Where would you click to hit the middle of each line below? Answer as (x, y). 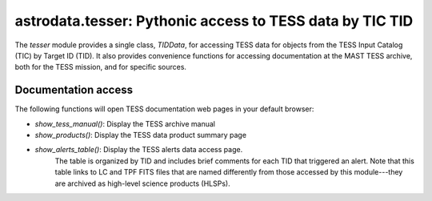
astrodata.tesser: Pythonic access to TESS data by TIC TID (214, 21)
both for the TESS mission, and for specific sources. (101, 67)
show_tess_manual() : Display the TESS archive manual (125, 123)
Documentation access (74, 90)
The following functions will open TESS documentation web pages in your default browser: (164, 109)
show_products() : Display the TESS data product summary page (141, 135)
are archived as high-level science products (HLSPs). (143, 183)
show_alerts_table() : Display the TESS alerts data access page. (139, 150)
